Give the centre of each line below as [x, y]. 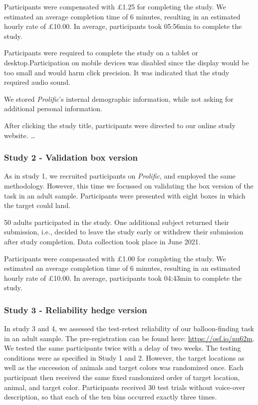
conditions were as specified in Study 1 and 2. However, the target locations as [124, 357]
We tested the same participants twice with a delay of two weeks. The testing [123, 348]
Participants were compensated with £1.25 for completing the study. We [115, 6]
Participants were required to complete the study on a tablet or [101, 53]
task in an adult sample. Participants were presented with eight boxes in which [125, 195]
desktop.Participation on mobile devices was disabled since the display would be [127, 62]
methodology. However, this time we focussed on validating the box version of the [129, 185]
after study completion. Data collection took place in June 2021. [102, 241]
